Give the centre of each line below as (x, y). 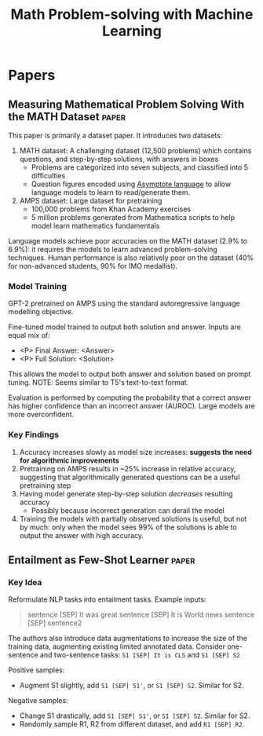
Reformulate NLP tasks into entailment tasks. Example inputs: (107, 599)
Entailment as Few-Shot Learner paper (102, 560)
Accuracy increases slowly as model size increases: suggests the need (136, 452)
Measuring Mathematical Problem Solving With (126, 104)
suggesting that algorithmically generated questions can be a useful (130, 477)
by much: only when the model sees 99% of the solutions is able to (128, 527)
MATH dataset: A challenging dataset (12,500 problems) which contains (135, 150)
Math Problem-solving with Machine (132, 15)
